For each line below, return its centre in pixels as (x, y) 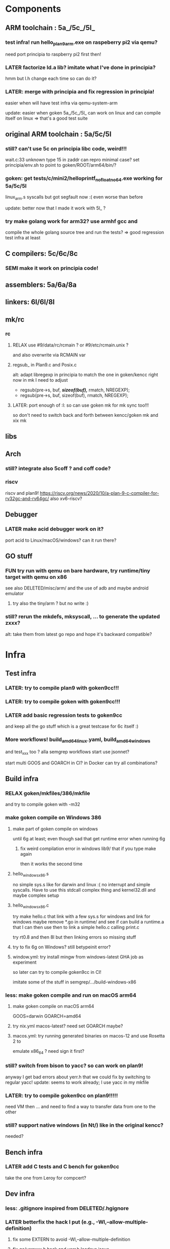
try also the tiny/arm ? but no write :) (50, 603)
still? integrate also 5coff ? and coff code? (58, 468)
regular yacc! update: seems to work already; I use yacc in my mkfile (77, 1082)
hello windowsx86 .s (31, 874)
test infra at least (23, 238)
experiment (25, 962)
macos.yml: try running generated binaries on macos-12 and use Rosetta (89, 1036)
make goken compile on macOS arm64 (53, 1006)
